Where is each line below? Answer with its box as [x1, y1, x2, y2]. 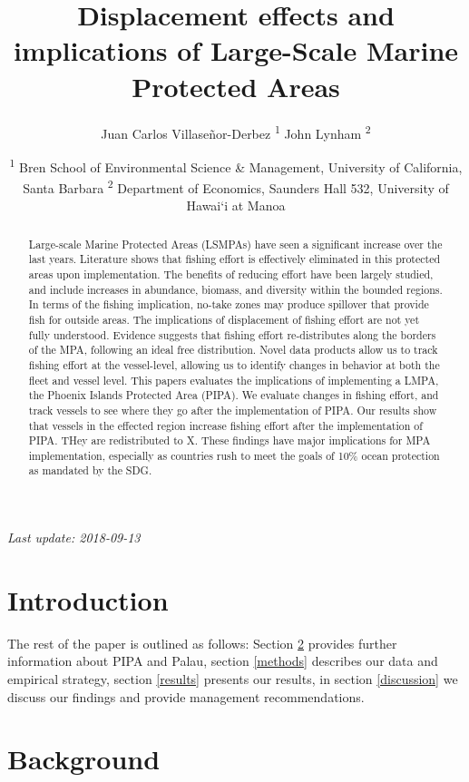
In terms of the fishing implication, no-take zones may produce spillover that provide [28, 297, 429, 312]
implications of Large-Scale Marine [13, 32, 459, 69]
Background [7, 740, 161, 777]
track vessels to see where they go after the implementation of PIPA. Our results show [28, 402, 437, 417]
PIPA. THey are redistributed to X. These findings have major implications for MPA [28, 433, 431, 448]
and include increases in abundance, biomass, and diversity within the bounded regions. [28, 281, 443, 297]
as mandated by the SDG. [28, 463, 152, 478]
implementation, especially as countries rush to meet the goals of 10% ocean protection [28, 447, 440, 463]
